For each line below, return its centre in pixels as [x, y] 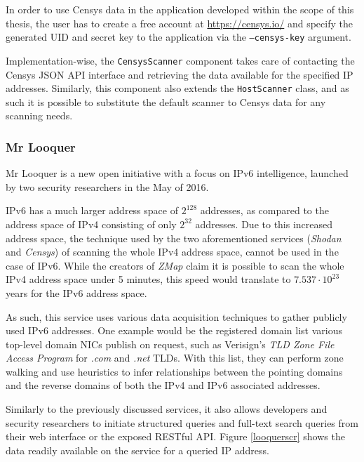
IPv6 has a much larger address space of [92, 210]
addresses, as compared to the [264, 210]
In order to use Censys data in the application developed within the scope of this [180, 9]
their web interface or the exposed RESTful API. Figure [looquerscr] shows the [175, 436]
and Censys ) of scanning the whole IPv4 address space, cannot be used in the [172, 252]
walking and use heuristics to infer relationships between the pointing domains [174, 371]
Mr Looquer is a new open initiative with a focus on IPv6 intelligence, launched [177, 173]
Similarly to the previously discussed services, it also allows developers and [167, 409]
